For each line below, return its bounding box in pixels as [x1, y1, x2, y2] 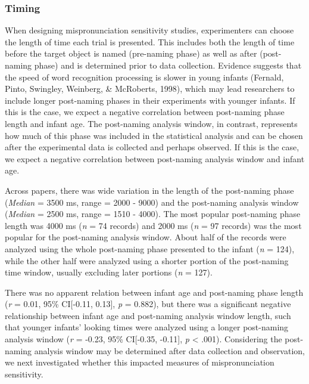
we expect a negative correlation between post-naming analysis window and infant [5, 152, 305, 165]
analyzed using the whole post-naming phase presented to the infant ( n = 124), [5, 242, 295, 255]
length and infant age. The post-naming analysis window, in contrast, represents [5, 117, 298, 129]
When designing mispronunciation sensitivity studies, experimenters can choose [5, 24, 294, 36]
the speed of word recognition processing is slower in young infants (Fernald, [5, 70, 284, 83]
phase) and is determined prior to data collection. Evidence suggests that [34, 59, 302, 71]
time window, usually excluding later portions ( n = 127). [5, 266, 213, 278]
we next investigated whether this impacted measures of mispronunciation [5, 356, 274, 368]
